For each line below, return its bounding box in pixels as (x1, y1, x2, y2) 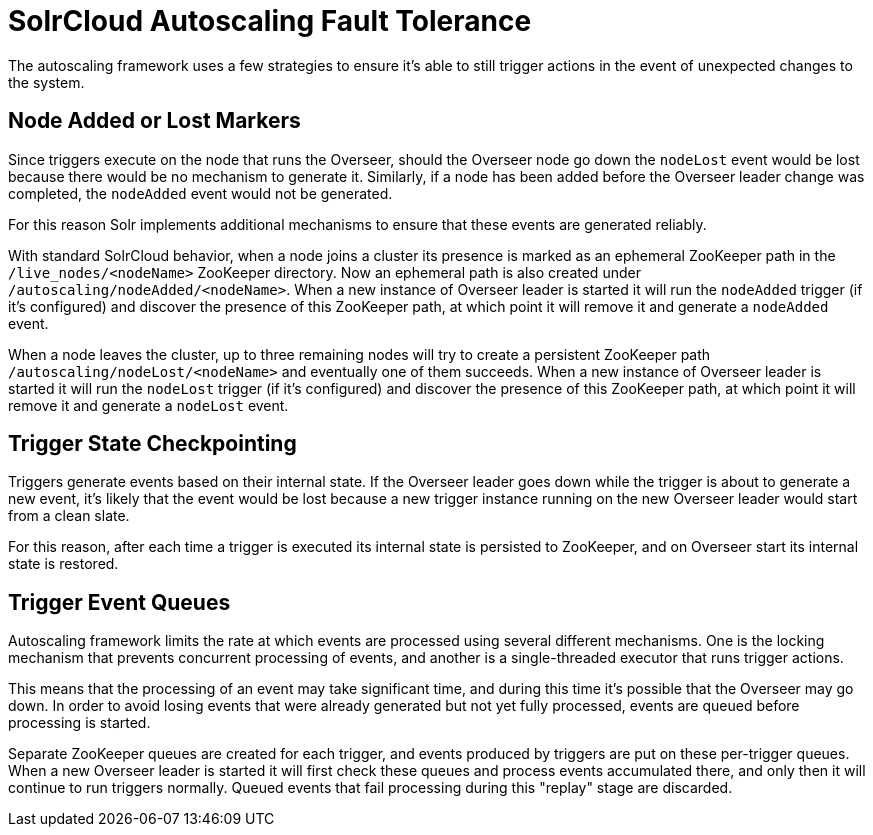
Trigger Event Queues (8, 589, 231, 615)
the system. (8, 73, 85, 91)
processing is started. (8, 714, 151, 732)
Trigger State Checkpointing (8, 431, 297, 457)
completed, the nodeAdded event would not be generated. (8, 184, 393, 202)
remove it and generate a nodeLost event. (8, 396, 289, 414)
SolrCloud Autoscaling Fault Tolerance (8, 4, 532, 38)
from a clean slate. (8, 507, 130, 525)
